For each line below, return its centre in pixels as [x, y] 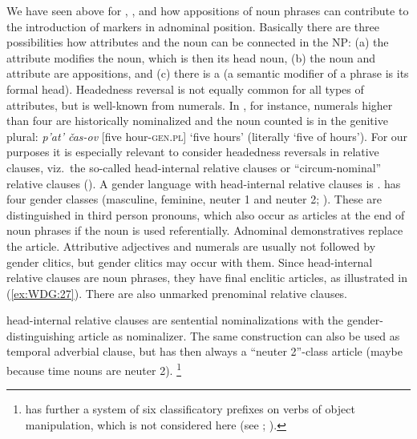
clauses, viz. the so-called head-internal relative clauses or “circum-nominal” [194, 167]
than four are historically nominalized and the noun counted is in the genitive [197, 121]
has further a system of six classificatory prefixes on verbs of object [190, 409]
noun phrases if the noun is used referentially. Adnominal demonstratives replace [205, 230]
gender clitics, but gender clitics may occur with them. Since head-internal [190, 262]
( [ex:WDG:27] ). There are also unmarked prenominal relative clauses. [177, 293]
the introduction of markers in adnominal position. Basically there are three [193, 26]
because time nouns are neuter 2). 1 [94, 369]
